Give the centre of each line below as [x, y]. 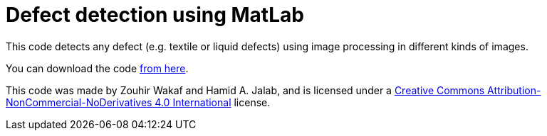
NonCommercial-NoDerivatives [79, 102]
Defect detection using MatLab [155, 15]
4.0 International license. [213, 102]
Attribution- [514, 90]
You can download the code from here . [97, 68]
